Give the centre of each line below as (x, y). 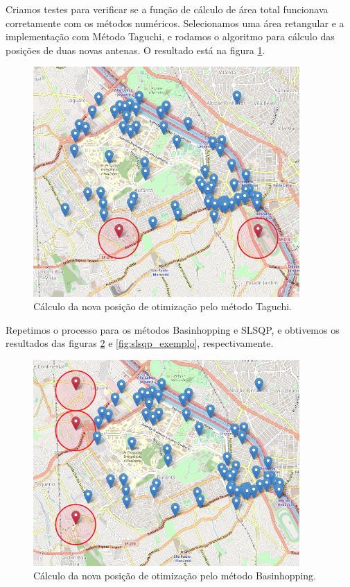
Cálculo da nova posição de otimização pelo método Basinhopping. (175, 576)
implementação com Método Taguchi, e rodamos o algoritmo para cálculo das (170, 36)
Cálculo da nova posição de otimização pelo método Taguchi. (163, 306)
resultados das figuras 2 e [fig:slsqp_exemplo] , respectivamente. (140, 343)
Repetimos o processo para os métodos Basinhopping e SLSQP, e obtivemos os (173, 329)
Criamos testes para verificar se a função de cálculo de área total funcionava (167, 9)
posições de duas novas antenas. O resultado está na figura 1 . (135, 50)
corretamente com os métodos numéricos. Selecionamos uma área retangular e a (175, 23)
